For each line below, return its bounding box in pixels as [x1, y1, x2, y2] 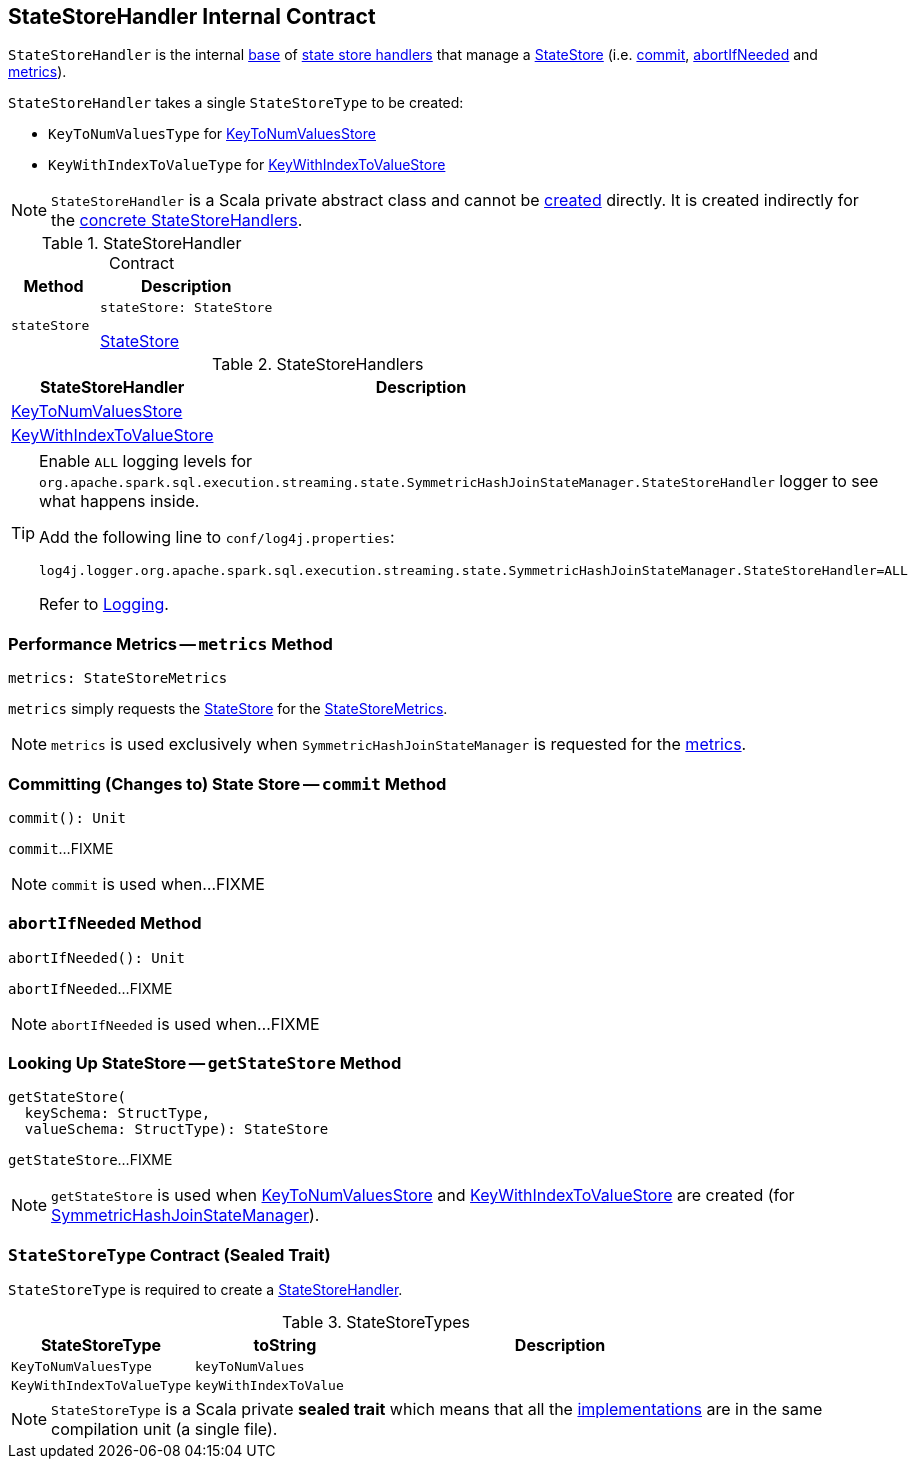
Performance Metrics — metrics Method [8, 633, 333, 654]
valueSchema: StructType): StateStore [24, 1121, 329, 1138]
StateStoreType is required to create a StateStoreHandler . [8, 1281, 403, 1299]
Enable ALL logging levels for [39, 451, 253, 472]
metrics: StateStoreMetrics [8, 670, 228, 687]
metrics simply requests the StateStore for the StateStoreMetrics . [8, 700, 448, 718]
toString [253, 1335, 317, 1356]
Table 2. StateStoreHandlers [212, 354, 424, 375]
